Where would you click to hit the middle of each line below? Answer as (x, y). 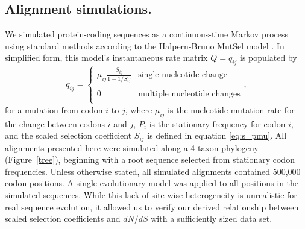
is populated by (269, 58)
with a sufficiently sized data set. (212, 218)
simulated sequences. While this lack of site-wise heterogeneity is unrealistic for (151, 194)
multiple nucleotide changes (189, 94)
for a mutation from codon (54, 109)
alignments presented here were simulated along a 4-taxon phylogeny (132, 147)
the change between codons (55, 123)
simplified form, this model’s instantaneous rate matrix (106, 58)
